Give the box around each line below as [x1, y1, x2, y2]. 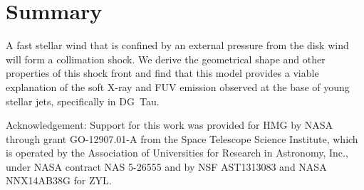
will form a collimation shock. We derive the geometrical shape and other [6, 51, 326, 66]
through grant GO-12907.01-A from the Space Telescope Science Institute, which [6, 131, 358, 146]
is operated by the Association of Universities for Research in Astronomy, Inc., [6, 145, 348, 160]
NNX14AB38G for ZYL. [6, 173, 112, 188]
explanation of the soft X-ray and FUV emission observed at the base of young [6, 79, 350, 94]
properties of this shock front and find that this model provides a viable [6, 65, 319, 80]
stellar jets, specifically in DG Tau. [6, 93, 160, 108]
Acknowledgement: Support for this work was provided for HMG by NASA [6, 117, 333, 132]
